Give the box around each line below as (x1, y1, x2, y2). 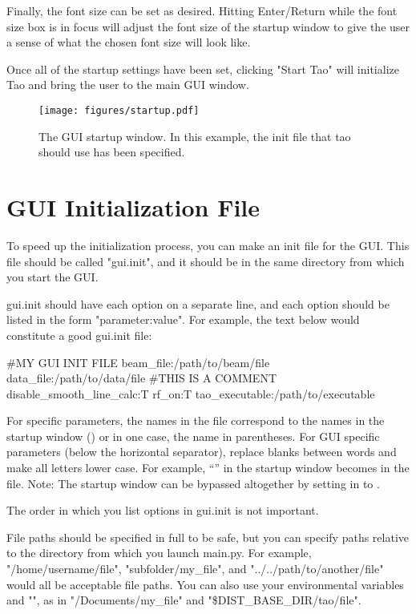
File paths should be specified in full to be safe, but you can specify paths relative (6, 528, 409, 545)
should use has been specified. (38, 143, 185, 160)
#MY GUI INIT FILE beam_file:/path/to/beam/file (6, 353, 270, 370)
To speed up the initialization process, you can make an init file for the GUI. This (6, 236, 410, 253)
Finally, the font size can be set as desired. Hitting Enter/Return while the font (6, 2, 398, 18)
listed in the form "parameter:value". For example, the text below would (6, 311, 360, 328)
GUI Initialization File (6, 191, 261, 223)
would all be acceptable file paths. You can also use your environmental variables (6, 576, 404, 592)
